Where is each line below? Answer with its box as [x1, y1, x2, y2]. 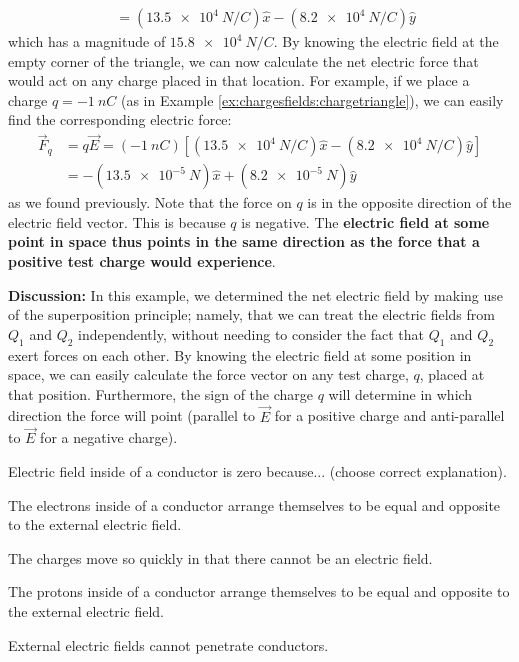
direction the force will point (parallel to [8, 405, 256, 426]
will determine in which [328, 383, 473, 404]
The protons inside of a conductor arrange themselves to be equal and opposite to [8, 581, 510, 602]
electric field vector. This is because [8, 211, 226, 232]
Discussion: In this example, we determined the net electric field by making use [8, 284, 503, 305]
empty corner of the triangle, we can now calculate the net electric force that [8, 50, 479, 71]
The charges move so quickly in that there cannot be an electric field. [8, 547, 433, 568]
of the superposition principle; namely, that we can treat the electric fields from [8, 304, 495, 325]
